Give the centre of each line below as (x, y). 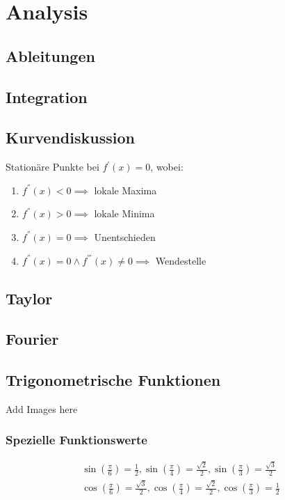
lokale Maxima (125, 190)
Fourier (32, 339)
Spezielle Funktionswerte (76, 440)
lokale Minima (124, 213)
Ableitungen (50, 55)
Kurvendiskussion (70, 138)
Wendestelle (181, 260)
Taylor (29, 298)
